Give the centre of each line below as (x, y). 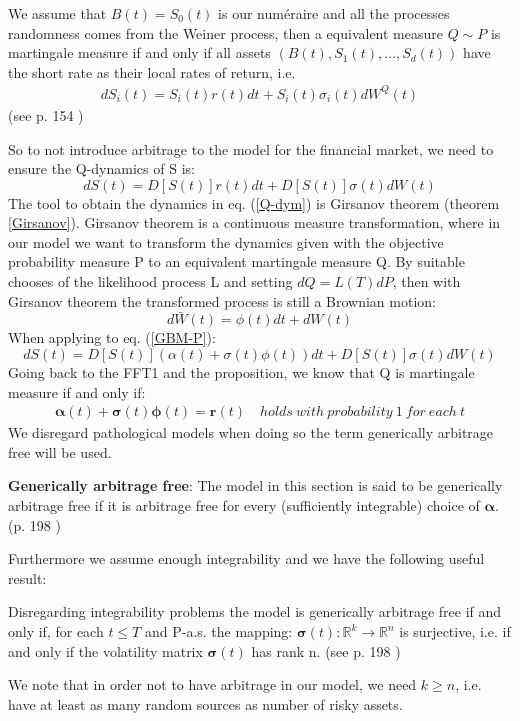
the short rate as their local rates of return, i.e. (152, 71)
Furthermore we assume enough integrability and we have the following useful (246, 558)
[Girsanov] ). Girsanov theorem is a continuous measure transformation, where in (254, 222)
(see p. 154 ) (46, 114)
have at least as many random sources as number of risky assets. (205, 703)
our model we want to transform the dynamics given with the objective (226, 241)
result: (27, 577)
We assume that (57, 13)
